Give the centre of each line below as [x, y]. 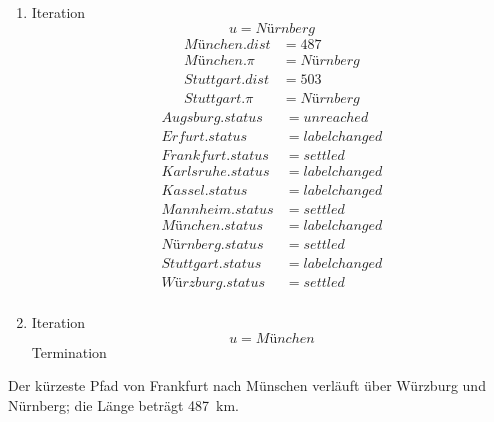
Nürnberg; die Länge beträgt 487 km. [123, 404]
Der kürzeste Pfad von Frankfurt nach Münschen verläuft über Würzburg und [247, 385]
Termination [69, 351]
